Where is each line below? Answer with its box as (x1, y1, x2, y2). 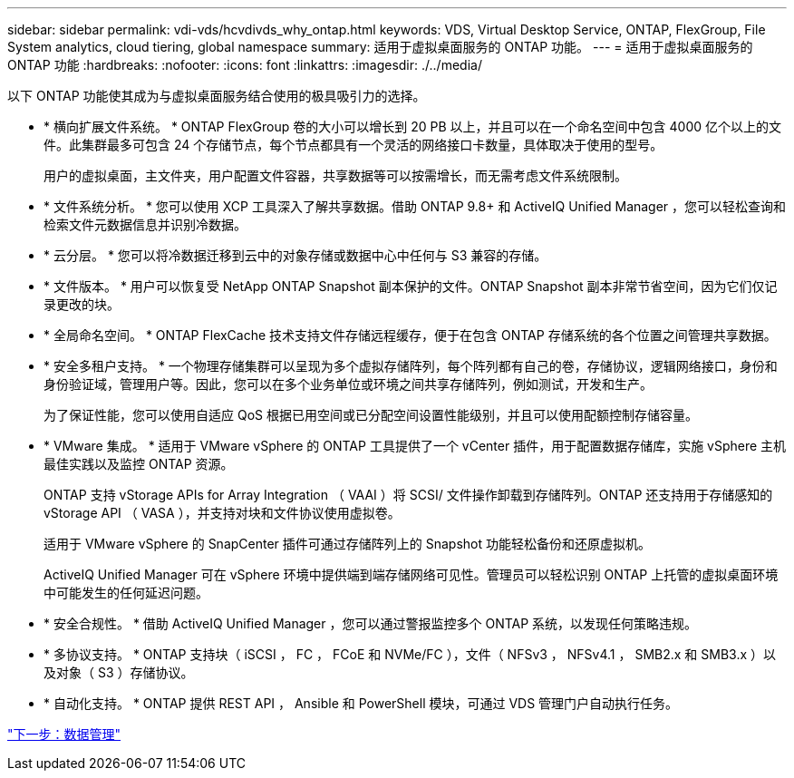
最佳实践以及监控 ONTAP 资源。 (44, 456, 234, 472)
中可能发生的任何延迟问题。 (44, 585, 208, 600)
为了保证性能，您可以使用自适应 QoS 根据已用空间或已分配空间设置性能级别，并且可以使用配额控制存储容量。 (44, 407, 698, 423)
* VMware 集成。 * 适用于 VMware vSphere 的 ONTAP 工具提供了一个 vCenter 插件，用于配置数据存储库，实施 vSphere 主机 (44, 438, 787, 453)
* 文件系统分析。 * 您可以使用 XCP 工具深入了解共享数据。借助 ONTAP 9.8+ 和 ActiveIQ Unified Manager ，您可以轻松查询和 (44, 199, 787, 214)
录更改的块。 (44, 297, 120, 312)
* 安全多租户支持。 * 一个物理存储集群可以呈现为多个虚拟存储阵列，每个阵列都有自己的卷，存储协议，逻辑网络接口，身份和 (44, 358, 778, 374)
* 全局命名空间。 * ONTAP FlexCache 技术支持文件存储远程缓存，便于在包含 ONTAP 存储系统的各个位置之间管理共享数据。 (44, 327, 777, 343)
